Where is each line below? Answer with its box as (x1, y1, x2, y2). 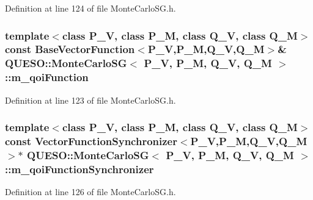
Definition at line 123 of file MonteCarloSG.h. (5, 93, 176, 106)
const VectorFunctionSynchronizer (5, 134, 177, 149)
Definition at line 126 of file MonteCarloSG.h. (5, 185, 176, 198)
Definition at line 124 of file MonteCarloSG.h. (5, 2, 176, 14)
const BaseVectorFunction (5, 41, 135, 57)
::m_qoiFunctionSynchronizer (5, 161, 154, 176)
